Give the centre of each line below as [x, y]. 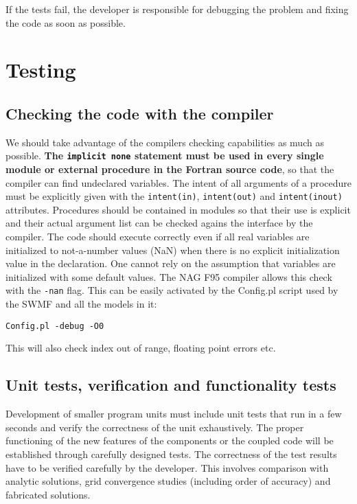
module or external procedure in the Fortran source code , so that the [170, 169]
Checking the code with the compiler [140, 113]
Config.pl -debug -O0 [55, 326]
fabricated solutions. [48, 494]
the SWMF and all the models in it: [81, 304]
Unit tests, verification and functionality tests [171, 385]
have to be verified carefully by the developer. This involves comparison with [167, 467]
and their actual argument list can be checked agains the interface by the [159, 223]
